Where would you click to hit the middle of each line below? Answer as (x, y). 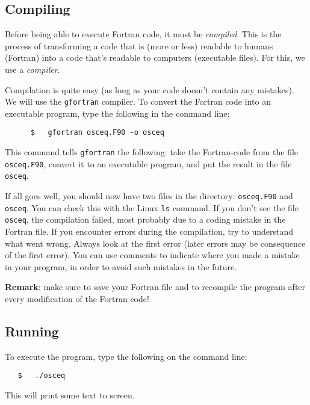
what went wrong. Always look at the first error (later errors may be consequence (155, 243)
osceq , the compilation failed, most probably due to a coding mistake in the (145, 219)
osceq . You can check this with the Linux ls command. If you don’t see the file (152, 207)
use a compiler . (33, 69)
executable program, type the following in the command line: (117, 113)
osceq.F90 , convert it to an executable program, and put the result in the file (148, 163)
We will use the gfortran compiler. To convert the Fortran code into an (138, 101)
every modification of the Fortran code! (77, 298)
